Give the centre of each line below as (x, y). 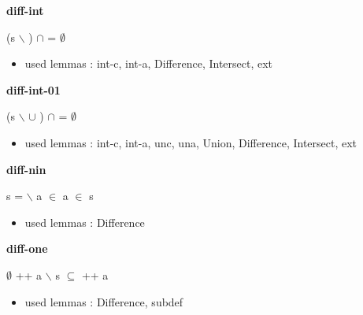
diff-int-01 (33, 89)
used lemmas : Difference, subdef (104, 301)
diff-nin (26, 169)
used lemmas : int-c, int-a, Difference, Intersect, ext (149, 63)
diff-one (27, 248)
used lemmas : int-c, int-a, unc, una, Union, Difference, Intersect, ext (191, 142)
